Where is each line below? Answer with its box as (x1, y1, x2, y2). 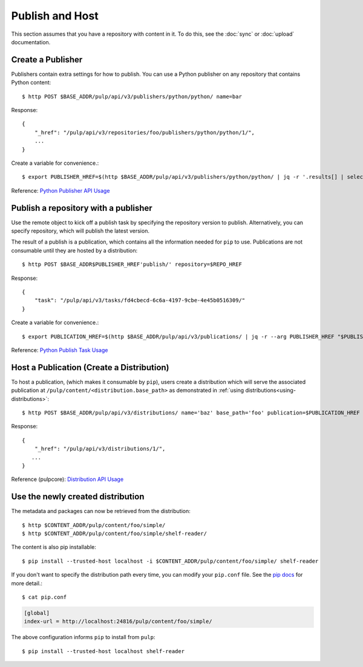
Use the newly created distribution (11, 491, 145, 502)
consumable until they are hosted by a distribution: (11, 247, 138, 254)
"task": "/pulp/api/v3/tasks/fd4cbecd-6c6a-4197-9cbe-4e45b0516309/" (34, 297, 246, 304)
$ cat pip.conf (22, 594, 67, 601)
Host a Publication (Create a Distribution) (11, 362, 169, 373)
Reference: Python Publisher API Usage (11, 187, 110, 194)
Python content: (11, 79, 51, 86)
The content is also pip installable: (11, 543, 96, 551)
